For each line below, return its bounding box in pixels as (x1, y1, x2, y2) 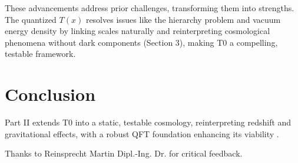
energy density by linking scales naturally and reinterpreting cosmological (5, 25, 270, 37)
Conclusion (5, 82, 96, 106)
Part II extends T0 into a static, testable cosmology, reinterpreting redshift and (5, 116, 292, 128)
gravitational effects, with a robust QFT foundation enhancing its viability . (5, 127, 279, 140)
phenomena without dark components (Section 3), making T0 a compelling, (5, 36, 278, 48)
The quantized (5, 13, 57, 25)
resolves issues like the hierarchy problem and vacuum (85, 13, 281, 25)
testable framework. (5, 47, 76, 60)
